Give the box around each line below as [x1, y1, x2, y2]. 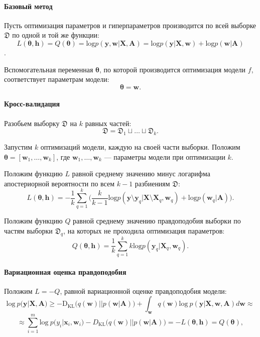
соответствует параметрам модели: [4, 74, 109, 84]
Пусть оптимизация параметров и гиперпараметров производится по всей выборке [4, 20, 256, 30]
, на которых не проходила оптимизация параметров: [63, 226, 225, 236]
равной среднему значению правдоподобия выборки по [73, 215, 241, 226]
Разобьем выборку [4, 118, 60, 128]
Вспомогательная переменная [4, 64, 93, 74]
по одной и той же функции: [12, 30, 99, 40]
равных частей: [85, 118, 132, 128]
